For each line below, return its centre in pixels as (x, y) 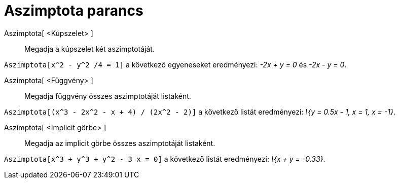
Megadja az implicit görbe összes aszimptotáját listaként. (120, 143)
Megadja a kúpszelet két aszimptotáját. (89, 49)
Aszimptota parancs (74, 11)
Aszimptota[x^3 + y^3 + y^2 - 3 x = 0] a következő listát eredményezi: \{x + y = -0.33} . (165, 159)
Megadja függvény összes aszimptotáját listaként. (108, 96)
